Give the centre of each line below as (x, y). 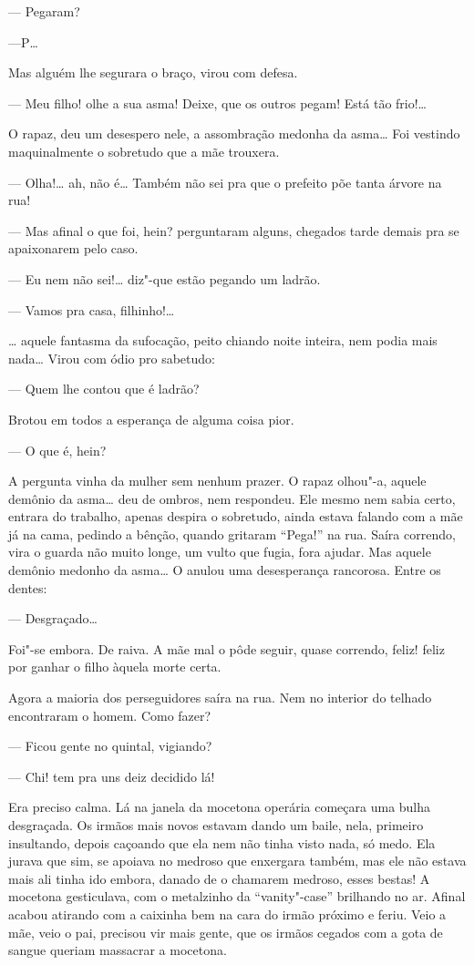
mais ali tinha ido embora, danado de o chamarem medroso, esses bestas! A (219, 878)
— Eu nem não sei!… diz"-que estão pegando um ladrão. (165, 278)
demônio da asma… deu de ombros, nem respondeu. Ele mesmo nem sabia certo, (232, 498)
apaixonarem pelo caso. (73, 248)
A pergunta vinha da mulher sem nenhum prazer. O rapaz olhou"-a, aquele (217, 481)
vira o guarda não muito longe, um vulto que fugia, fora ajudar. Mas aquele (220, 552)
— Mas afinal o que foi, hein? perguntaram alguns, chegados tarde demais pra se (234, 230)
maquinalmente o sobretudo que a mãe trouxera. (144, 151)
